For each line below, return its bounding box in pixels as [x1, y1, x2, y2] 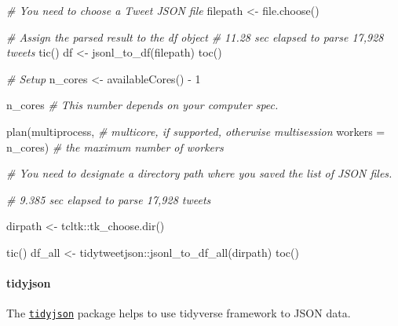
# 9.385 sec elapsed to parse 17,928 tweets [6, 191, 211, 207]
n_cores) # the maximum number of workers [6, 138, 224, 155]
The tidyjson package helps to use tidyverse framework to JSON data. [6, 305, 351, 321]
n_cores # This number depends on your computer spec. [6, 97, 279, 113]
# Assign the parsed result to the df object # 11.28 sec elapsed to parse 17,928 [6, 28, 384, 45]
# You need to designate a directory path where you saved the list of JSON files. [6, 165, 393, 181]
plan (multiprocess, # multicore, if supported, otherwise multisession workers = [6, 123, 385, 139]
